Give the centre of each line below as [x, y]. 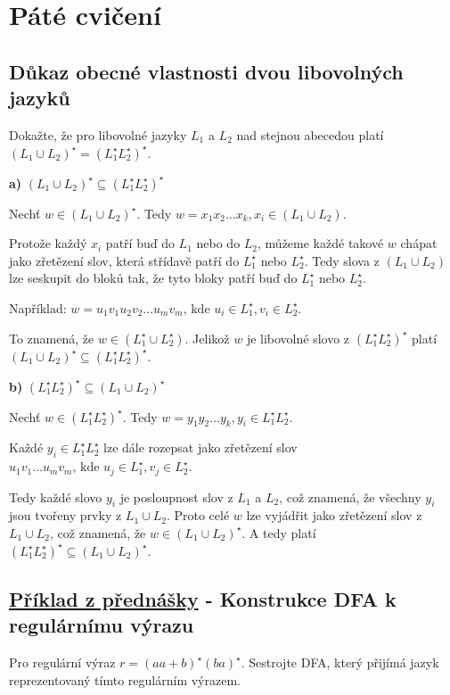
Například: [38, 307]
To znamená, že [52, 338]
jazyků [40, 98]
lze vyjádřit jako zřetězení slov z [334, 515]
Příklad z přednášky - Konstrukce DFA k [203, 598]
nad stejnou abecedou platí [310, 134]
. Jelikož [207, 338]
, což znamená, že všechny [350, 496]
